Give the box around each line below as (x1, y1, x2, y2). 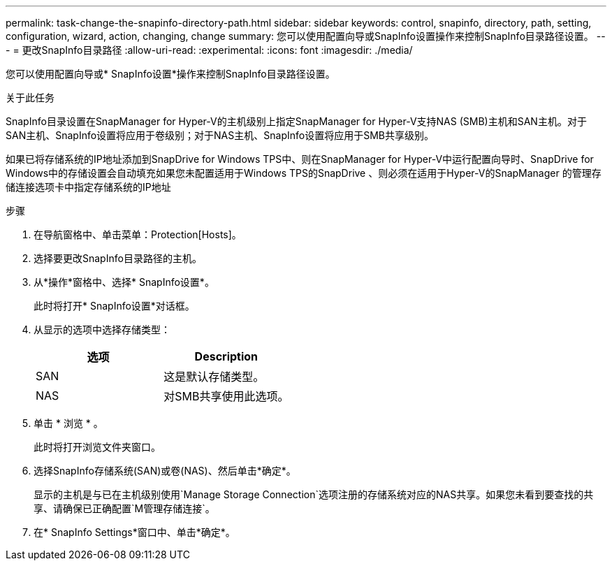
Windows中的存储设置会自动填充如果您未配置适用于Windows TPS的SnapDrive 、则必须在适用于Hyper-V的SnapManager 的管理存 (6, 167, 602, 179)
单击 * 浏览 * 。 (34, 417, 103, 429)
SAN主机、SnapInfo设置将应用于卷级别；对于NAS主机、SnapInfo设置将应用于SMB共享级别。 (6, 129, 434, 141)
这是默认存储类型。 (163, 370, 265, 384)
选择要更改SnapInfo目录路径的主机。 (34, 252, 202, 264)
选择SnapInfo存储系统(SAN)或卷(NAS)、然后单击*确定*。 (34, 465, 296, 477)
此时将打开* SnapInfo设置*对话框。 (34, 300, 195, 312)
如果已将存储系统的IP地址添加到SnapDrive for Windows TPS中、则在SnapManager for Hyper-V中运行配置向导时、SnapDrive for (6, 153, 594, 165)
